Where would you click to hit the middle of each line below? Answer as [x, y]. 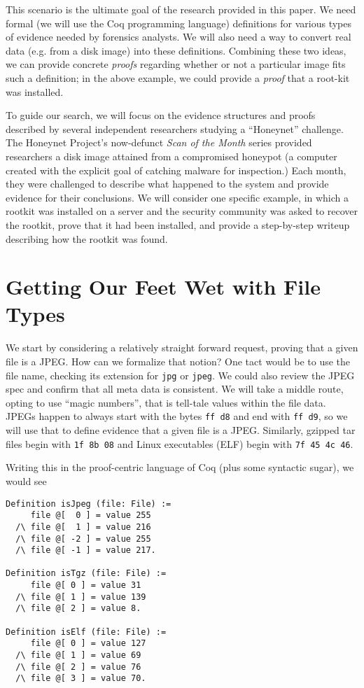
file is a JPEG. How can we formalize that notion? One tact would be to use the [178, 361]
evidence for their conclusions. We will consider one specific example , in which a [177, 197]
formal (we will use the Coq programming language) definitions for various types [179, 23]
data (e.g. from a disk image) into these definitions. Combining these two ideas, [176, 50]
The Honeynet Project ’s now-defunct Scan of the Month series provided [159, 142]
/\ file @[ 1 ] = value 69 [78, 655]
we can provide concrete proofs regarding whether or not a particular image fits [176, 64]
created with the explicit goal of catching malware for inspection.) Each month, [176, 170]
